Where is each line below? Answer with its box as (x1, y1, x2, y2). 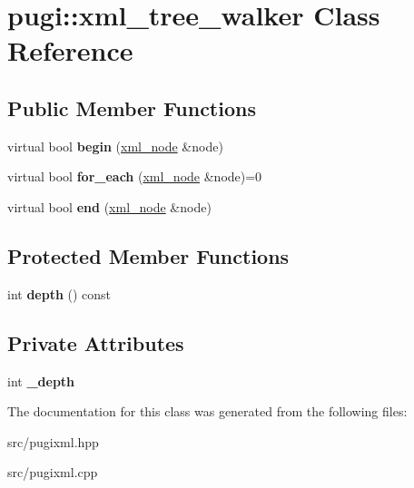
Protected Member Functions (7, 241, 290, 269)
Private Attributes (7, 328, 184, 356)
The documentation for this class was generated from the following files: (7, 402, 408, 421)
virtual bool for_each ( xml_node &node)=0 (7, 167, 262, 186)
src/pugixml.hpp (7, 432, 99, 451)
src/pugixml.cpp (7, 463, 98, 482)
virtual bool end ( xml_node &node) (7, 197, 212, 216)
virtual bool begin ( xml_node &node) (7, 136, 223, 155)
